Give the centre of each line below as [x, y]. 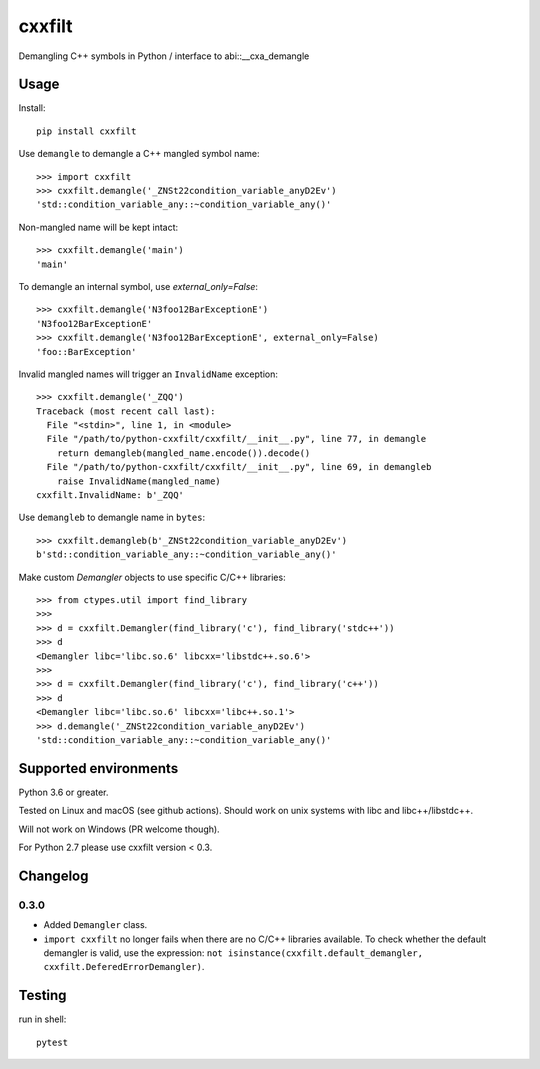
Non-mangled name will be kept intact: [98, 227]
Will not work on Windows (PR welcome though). [119, 829]
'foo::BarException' [86, 351]
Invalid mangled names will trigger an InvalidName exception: [148, 374]
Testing [42, 995]
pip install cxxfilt [86, 131]
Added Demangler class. [95, 925]
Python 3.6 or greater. [63, 792]
